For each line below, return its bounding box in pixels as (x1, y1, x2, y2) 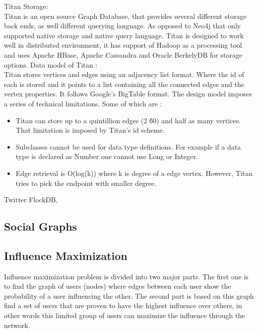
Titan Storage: (4, 1, 48, 11)
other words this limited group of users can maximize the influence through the (4, 310, 245, 321)
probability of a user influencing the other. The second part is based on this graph (4, 290, 254, 301)
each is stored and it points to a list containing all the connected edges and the (4, 79, 245, 89)
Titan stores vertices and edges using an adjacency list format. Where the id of (4, 69, 244, 80)
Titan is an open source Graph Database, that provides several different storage (4, 10, 247, 21)
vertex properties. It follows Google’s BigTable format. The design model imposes (4, 88, 252, 99)
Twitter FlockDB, (4, 194, 58, 205)
